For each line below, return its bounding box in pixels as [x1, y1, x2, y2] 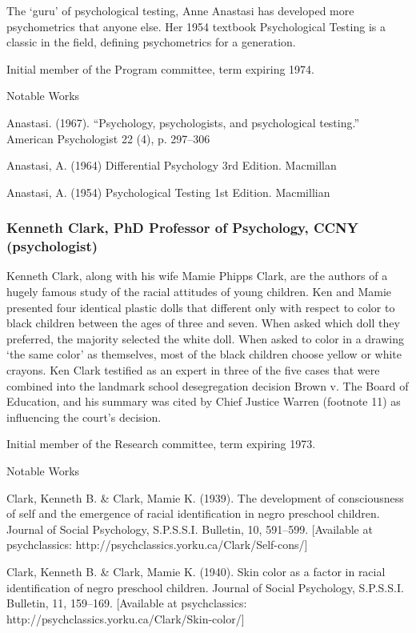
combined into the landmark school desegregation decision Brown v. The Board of [6, 377, 409, 394]
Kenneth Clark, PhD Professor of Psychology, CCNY [6, 218, 359, 238]
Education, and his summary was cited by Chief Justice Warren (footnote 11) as [6, 393, 401, 410]
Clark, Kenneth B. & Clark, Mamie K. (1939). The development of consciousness [6, 489, 404, 506]
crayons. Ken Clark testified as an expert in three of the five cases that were [6, 362, 380, 379]
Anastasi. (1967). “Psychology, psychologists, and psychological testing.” [6, 114, 360, 130]
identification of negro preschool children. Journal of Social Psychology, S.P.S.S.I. [6, 579, 404, 595]
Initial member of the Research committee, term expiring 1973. [6, 435, 316, 452]
